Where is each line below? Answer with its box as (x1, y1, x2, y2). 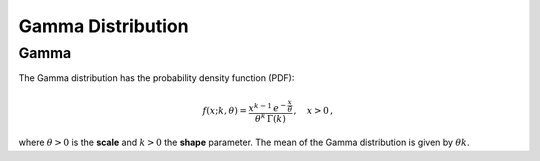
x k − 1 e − (248, 101, 287, 114)
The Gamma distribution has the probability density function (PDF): (18, 72, 295, 84)
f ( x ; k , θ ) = (202, 105, 248, 116)
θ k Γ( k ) (255, 111, 287, 124)
